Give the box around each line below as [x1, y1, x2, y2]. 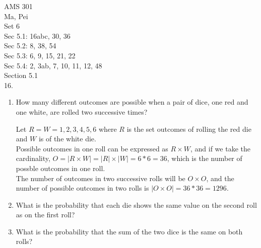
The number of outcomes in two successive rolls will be [16, 173, 185, 183]
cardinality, [16, 153, 50, 163]
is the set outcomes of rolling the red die [126, 123, 251, 134]
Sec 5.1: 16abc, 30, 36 [4, 30, 71, 41]
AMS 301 [4, 1, 33, 11]
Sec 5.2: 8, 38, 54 [4, 40, 56, 51]
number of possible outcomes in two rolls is [16, 183, 149, 193]
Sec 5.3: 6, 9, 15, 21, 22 [4, 50, 76, 60]
